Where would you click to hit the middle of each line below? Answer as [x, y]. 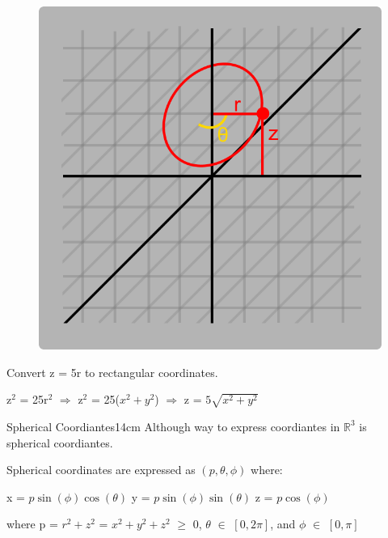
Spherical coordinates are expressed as [101, 470]
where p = [32, 524]
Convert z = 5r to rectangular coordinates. [112, 372]
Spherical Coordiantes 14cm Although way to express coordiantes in [173, 426]
